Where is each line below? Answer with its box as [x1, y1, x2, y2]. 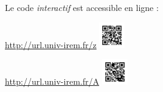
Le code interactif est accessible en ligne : [5, 1, 159, 13]
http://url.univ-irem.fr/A [5, 75, 99, 88]
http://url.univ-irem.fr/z [5, 38, 97, 51]
